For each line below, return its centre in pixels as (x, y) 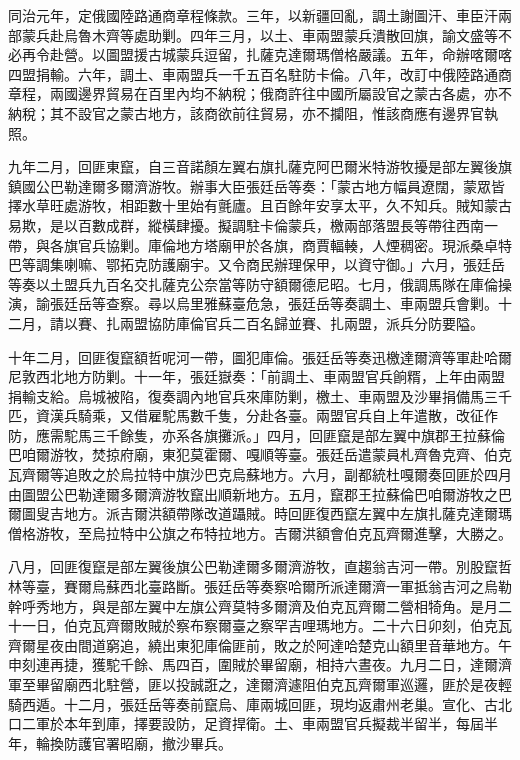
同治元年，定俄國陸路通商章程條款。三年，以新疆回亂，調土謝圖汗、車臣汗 (253, 15)
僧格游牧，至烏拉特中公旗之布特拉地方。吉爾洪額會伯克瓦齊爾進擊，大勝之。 (260, 532)
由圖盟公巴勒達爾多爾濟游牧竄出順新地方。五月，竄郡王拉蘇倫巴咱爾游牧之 (253, 493)
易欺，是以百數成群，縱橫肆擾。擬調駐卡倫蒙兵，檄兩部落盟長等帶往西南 (246, 224)
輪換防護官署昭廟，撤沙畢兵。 (133, 742)
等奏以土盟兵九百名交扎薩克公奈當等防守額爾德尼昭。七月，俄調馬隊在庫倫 (253, 283)
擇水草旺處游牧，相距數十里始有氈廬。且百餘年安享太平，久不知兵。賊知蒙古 (260, 205)
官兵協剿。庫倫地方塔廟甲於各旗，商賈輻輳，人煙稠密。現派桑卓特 (294, 244)
